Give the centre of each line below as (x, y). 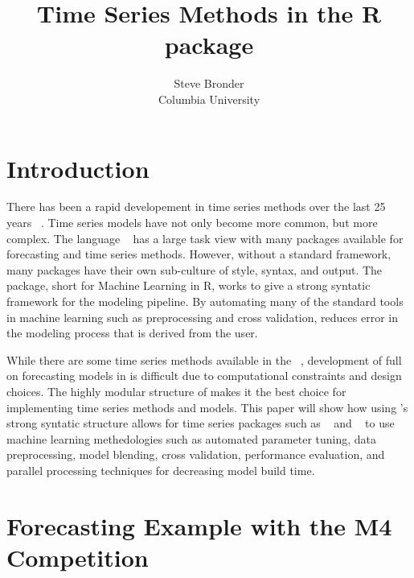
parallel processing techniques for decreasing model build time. (161, 470)
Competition (78, 557)
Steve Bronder (209, 83)
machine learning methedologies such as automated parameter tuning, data (192, 438)
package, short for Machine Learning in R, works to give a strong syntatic (189, 285)
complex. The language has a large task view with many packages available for (205, 238)
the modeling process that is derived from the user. (132, 333)
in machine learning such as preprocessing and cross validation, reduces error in (202, 317)
